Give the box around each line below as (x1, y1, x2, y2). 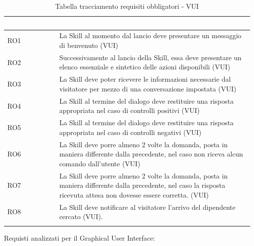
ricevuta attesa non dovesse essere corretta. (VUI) (59, 189, 209, 200)
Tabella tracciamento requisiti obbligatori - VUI (55, 1, 199, 11)
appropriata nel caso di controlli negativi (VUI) (59, 127, 202, 137)
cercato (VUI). (59, 211, 103, 222)
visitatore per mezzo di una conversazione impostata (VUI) (59, 83, 236, 93)
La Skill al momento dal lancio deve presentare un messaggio (59, 30, 242, 41)
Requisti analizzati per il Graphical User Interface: (4, 232, 155, 243)
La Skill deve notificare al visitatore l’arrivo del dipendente (59, 201, 235, 212)
